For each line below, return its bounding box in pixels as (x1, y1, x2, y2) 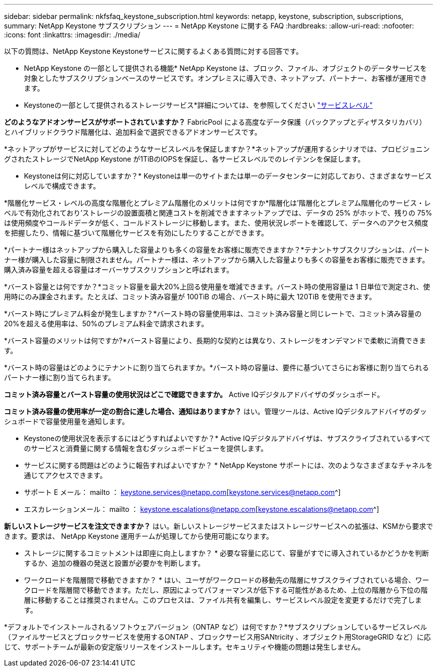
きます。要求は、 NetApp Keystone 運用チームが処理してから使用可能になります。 (4, 532, 273, 540)
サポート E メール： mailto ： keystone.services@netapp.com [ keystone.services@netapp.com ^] (24, 488, 341, 496)
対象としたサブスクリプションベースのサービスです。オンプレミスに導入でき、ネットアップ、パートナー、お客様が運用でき (24, 74, 427, 82)
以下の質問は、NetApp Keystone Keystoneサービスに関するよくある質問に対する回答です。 (4, 47, 303, 55)
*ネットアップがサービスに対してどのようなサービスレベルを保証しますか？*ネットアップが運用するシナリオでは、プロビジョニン (4, 145, 430, 153)
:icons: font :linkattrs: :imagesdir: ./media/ (4, 30, 141, 39)
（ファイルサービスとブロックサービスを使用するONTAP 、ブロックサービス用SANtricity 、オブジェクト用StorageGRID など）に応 (4, 633, 431, 641)
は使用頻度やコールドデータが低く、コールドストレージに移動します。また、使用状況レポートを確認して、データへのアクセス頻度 (4, 219, 429, 227)
